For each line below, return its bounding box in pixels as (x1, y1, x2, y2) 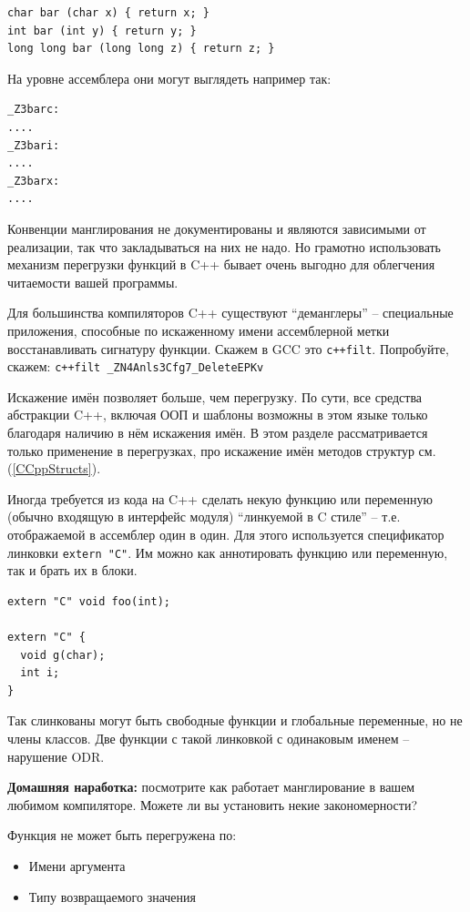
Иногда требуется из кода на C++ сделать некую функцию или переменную (7, 489, 433, 508)
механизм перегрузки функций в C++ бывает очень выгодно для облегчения (7, 255, 435, 274)
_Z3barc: (7, 103, 60, 117)
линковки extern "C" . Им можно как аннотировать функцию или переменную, (7, 542, 448, 562)
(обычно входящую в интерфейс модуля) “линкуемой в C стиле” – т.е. (7, 507, 401, 526)
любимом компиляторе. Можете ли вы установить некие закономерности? (7, 795, 417, 814)
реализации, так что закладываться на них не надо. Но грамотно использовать (7, 237, 442, 256)
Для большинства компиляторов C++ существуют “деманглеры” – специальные (7, 303, 454, 322)
